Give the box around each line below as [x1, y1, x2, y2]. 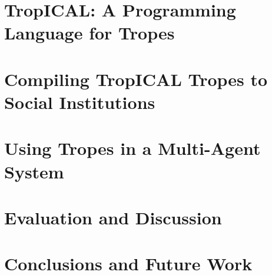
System [4, 159, 64, 183]
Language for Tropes [4, 21, 175, 45]
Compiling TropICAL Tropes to [4, 67, 268, 91]
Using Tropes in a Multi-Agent [4, 136, 261, 160]
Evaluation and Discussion [4, 205, 222, 229]
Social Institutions [4, 90, 155, 114]
